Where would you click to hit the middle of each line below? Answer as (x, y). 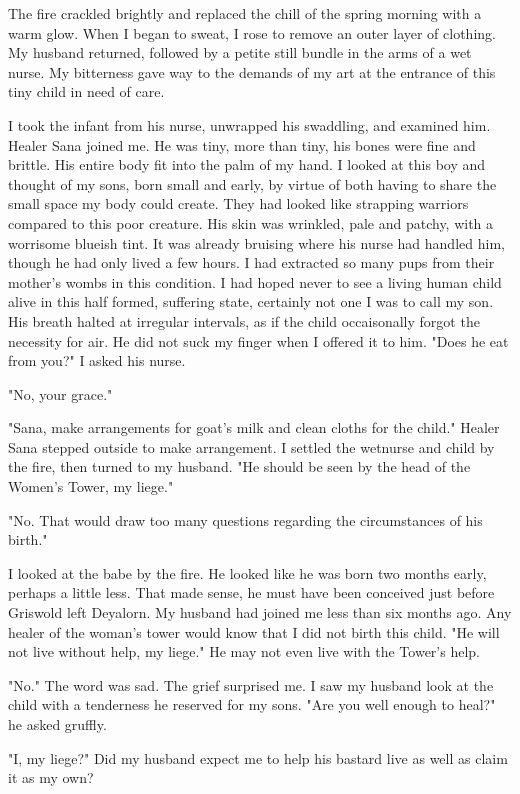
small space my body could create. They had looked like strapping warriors (238, 203)
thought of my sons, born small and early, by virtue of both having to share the (252, 183)
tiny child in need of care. (86, 91)
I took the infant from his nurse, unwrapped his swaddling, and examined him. (249, 124)
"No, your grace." (60, 393)
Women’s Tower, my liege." (91, 486)
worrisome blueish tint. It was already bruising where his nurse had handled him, (256, 242)
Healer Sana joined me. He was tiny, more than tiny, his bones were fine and (242, 144)
